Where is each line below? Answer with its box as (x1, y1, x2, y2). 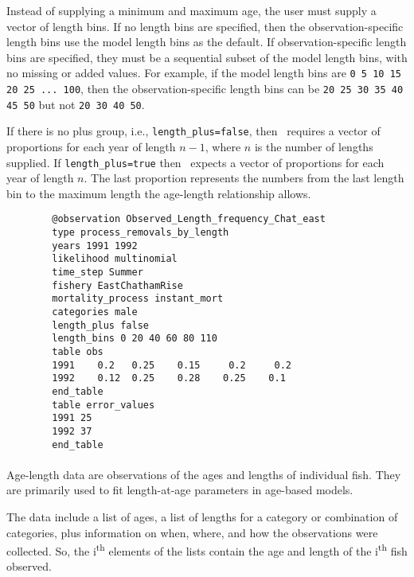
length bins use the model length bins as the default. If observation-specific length (6, 33, 407, 50)
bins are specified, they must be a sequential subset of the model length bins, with (6, 49, 408, 65)
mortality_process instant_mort (52, 293, 224, 305)
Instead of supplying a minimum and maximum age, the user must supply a (6, 2, 377, 18)
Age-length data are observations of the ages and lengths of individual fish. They (6, 466, 401, 482)
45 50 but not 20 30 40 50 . (6, 96, 145, 112)
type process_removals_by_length (52, 227, 229, 239)
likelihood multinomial (52, 253, 178, 265)
